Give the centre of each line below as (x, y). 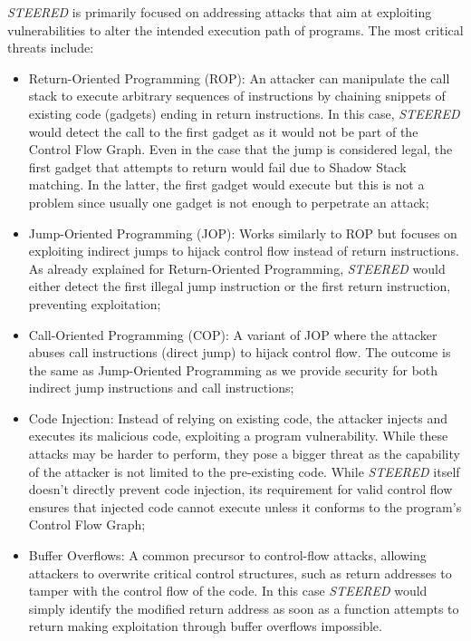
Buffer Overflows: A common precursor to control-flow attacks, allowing (227, 555)
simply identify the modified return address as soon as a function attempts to (244, 608)
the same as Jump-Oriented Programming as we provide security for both (233, 369)
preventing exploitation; (95, 303)
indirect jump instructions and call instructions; (161, 388)
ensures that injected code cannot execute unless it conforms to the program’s (245, 506)
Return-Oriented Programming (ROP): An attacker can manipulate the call (239, 78)
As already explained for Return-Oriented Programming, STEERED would (237, 268)
